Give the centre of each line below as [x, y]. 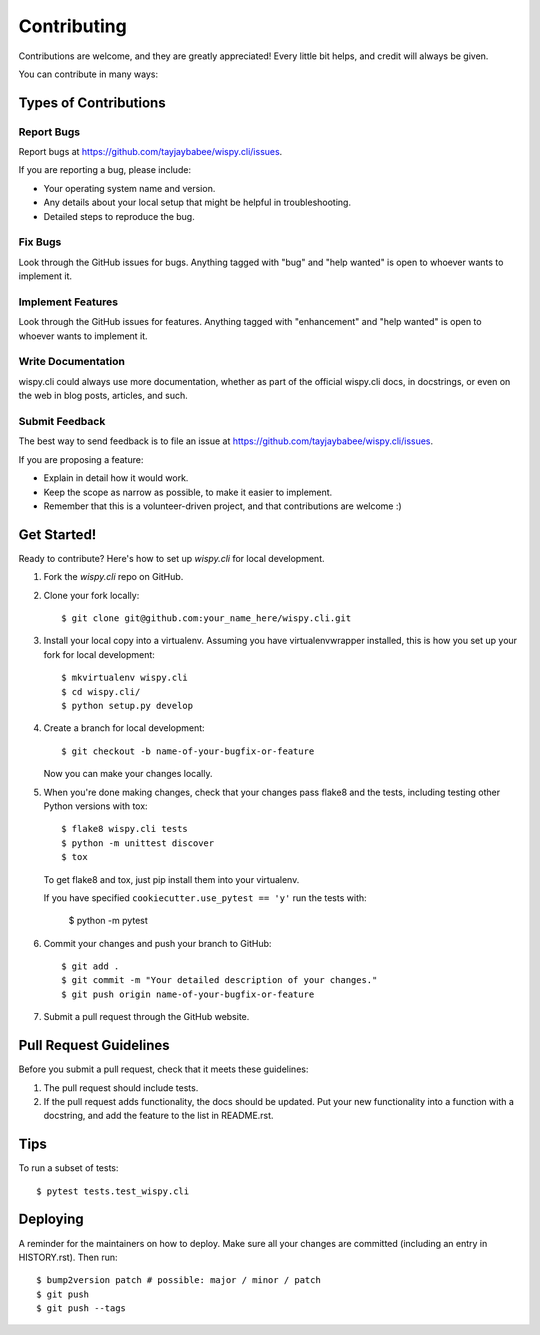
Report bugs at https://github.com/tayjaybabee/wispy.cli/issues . [150, 152]
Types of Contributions [92, 102]
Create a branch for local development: [124, 728]
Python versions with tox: [96, 806]
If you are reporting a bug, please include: [105, 170]
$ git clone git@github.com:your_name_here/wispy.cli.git [206, 618]
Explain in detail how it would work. [116, 478]
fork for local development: [99, 654]
